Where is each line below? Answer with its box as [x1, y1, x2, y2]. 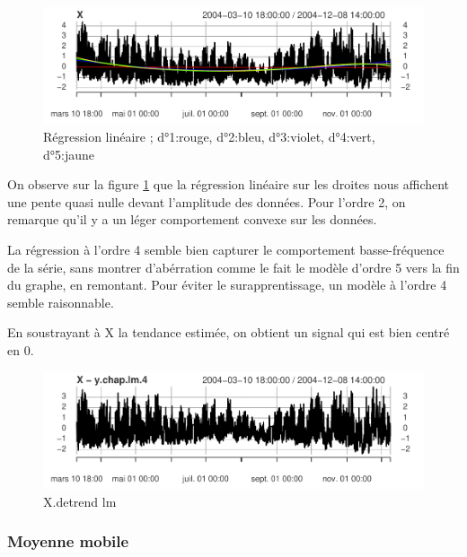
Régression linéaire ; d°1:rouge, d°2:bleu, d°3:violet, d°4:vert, [43, 127, 375, 146]
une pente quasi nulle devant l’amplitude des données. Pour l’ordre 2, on [7, 192, 406, 211]
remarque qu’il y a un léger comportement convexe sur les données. [7, 210, 377, 229]
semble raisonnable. [7, 292, 114, 311]
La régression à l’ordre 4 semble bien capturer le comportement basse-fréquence [7, 240, 445, 259]
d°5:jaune [43, 144, 94, 163]
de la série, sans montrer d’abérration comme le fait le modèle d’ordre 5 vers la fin [7, 257, 460, 276]
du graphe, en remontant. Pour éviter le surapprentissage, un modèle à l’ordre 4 [7, 275, 447, 294]
